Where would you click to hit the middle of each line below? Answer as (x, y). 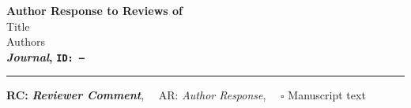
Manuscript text (327, 95)
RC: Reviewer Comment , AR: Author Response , (136, 95)
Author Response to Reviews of (95, 10)
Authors (26, 41)
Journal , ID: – (46, 56)
